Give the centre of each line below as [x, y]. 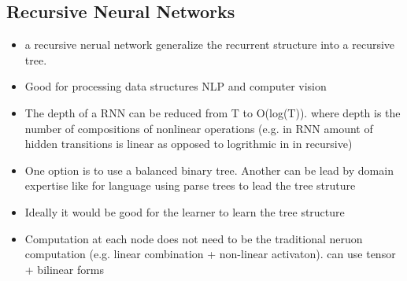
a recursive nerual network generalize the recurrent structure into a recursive [210, 44]
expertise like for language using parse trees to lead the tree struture [190, 185]
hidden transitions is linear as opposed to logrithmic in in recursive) [189, 144]
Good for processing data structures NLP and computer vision [176, 86]
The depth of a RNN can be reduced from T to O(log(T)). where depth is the [213, 112]
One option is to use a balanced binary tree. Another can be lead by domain [209, 170]
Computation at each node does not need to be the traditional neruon [194, 238]
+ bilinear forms [64, 269]
